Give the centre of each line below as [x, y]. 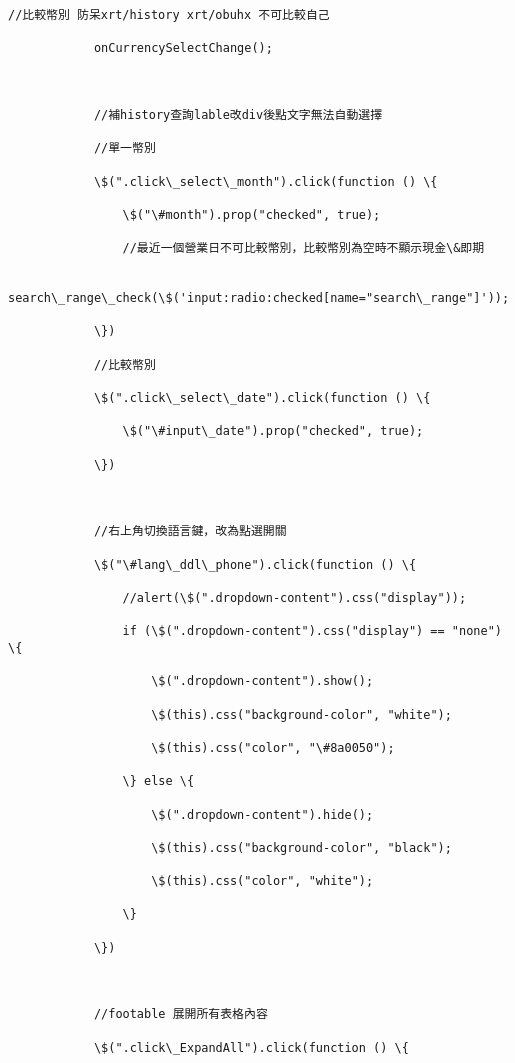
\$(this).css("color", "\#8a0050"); [273, 747]
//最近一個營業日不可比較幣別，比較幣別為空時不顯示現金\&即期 [303, 248]
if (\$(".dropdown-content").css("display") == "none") [312, 631]
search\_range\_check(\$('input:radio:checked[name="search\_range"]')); [259, 298]
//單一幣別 [124, 148]
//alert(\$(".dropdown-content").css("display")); [294, 597]
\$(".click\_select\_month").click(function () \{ [265, 181]
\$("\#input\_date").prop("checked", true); [273, 431]
